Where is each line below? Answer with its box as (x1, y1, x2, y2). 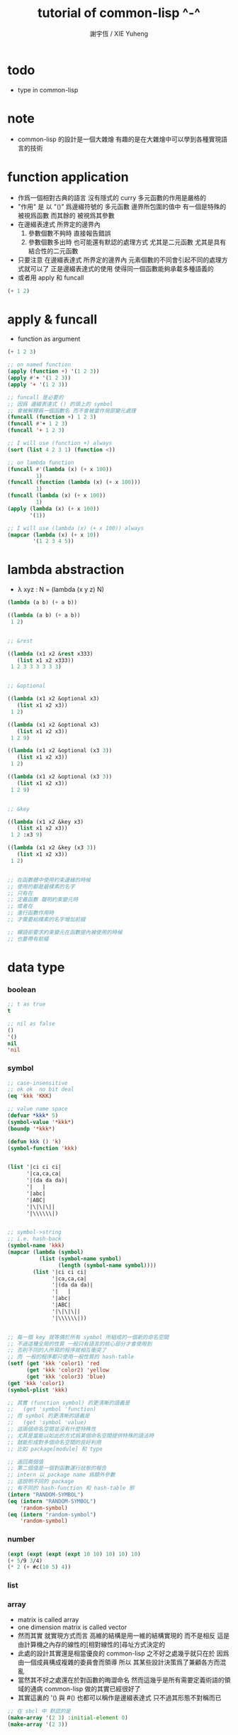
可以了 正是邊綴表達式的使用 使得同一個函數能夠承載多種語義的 (30, 264, 214, 272)
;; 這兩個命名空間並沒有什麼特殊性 (7, 1426, 96, 1433)
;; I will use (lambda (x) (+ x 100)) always (7, 524, 144, 531)
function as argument (17, 335, 81, 343)
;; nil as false (7, 1020, 55, 1027)
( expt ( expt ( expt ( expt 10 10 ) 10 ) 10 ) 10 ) (7, 1551, 141, 1558)
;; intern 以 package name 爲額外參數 (7, 1471, 115, 1479)
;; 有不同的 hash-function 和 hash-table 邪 (7, 1485, 135, 1492)
